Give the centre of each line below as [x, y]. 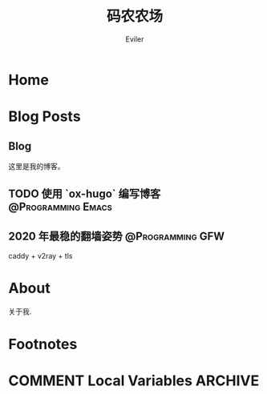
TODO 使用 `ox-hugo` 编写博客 [85, 194]
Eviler [135, 39]
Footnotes [43, 344]
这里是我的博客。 [36, 166]
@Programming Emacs [60, 207]
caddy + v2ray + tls [40, 256]
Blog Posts [45, 117]
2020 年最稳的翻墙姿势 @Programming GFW [117, 236]
